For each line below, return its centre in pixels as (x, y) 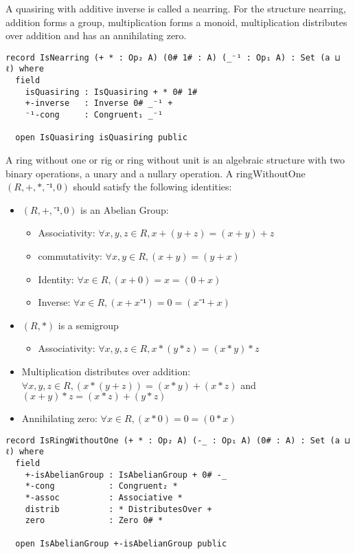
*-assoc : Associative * (104, 498)
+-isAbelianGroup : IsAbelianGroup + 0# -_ (126, 475)
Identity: (56, 279)
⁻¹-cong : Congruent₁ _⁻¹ (94, 115)
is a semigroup (88, 325)
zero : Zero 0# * (94, 521)
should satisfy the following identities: (152, 187)
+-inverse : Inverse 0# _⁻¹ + (99, 103)
